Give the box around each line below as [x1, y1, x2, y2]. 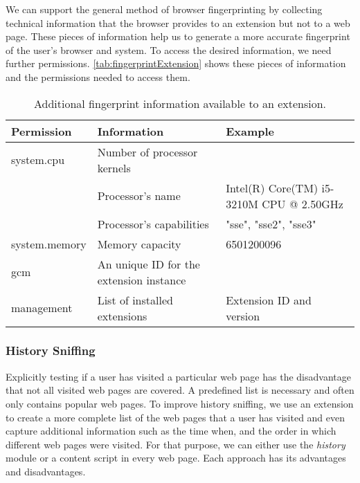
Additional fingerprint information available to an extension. [33, 95, 327, 111]
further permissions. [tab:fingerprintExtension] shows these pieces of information [6, 56, 346, 71]
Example [226, 122, 274, 139]
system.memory [11, 235, 87, 252]
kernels [97, 159, 131, 176]
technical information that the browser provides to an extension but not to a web [6, 15, 350, 30]
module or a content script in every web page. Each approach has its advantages [6, 450, 346, 465]
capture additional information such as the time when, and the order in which [6, 423, 336, 438]
